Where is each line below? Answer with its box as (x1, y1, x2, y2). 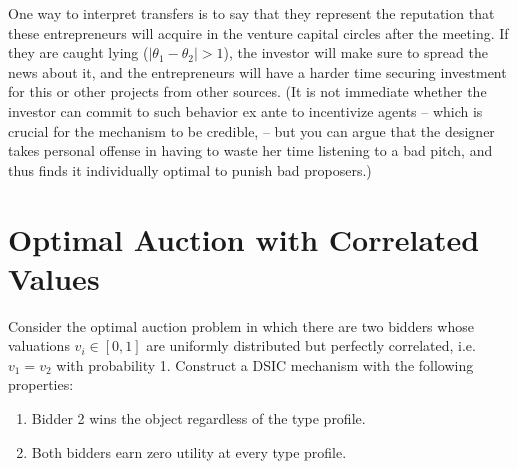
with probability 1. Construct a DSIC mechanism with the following (56, 354, 474, 375)
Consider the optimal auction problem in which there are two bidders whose (8, 315, 474, 336)
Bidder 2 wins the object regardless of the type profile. (31, 408, 366, 429)
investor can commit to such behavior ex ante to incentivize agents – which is (8, 100, 483, 121)
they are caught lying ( (8, 42, 149, 63)
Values (8, 257, 100, 298)
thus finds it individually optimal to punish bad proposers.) (8, 159, 372, 180)
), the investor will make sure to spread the (223, 42, 488, 63)
